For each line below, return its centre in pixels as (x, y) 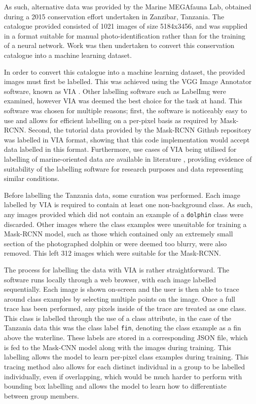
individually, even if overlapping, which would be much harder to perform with (123, 376)
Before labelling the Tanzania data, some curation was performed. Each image (122, 195)
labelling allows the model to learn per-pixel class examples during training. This (127, 357)
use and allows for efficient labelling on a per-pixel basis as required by (111, 120)
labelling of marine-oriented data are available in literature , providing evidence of (128, 158)
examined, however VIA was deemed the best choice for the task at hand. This (123, 101)
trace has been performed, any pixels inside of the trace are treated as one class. (125, 308)
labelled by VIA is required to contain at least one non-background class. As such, (128, 204)
